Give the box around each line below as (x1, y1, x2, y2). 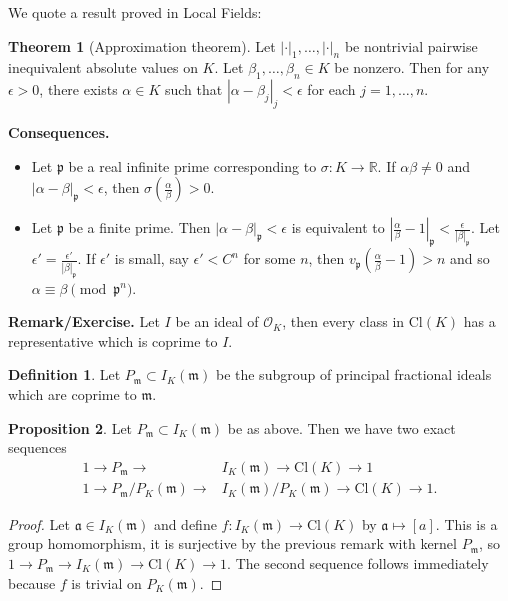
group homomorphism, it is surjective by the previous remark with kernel (8, 533, 457, 554)
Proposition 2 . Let (8, 417, 133, 438)
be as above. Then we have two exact (227, 417, 456, 438)
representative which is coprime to (8, 330, 218, 351)
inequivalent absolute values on (8, 57, 198, 78)
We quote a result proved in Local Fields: (8, 2, 262, 22)
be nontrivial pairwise (344, 35, 478, 56)
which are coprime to (8, 384, 137, 405)
